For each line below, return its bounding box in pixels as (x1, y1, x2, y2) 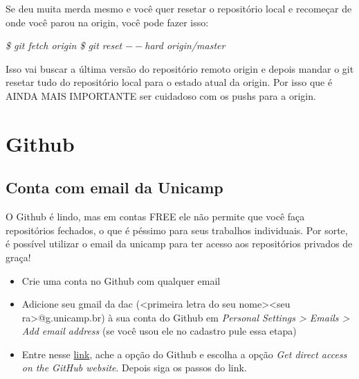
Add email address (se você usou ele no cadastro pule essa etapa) (21, 324, 297, 338)
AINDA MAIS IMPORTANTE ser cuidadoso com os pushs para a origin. (6, 88, 316, 103)
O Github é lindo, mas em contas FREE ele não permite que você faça (6, 209, 305, 224)
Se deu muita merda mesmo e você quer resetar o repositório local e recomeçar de (6, 1, 352, 15)
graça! (6, 249, 31, 264)
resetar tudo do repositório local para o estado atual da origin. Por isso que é (6, 75, 333, 89)
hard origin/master (145, 38, 225, 53)
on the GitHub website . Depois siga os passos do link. (21, 360, 247, 375)
